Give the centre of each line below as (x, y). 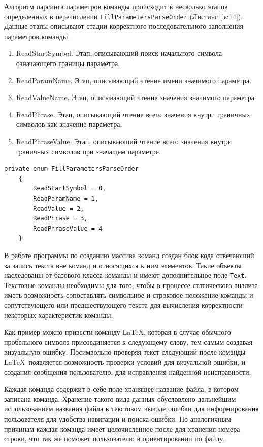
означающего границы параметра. (68, 63)
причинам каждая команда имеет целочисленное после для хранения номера (122, 428)
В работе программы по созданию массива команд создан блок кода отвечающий (129, 255)
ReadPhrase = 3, (60, 219)
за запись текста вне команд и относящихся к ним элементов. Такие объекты (123, 265)
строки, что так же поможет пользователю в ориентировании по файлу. (115, 439)
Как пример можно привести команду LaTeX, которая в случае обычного (118, 332)
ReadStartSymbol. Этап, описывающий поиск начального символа (119, 53)
